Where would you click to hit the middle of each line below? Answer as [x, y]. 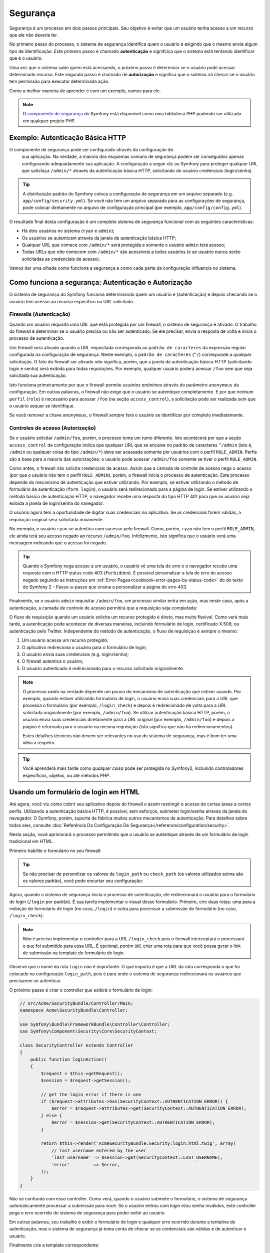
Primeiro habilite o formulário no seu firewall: [55, 851]
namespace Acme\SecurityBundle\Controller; [74, 1010]
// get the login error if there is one [91, 1094]
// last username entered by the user [99, 1151]
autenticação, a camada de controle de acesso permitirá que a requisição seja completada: [103, 608]
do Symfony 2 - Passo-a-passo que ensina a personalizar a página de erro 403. [105, 587]
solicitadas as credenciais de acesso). [61, 259]
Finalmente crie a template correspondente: [54, 1245]
